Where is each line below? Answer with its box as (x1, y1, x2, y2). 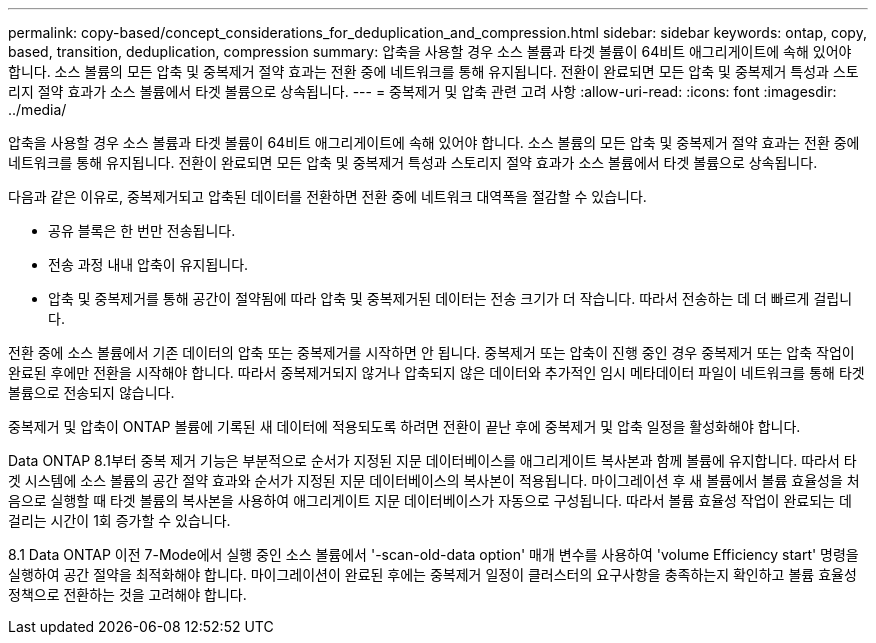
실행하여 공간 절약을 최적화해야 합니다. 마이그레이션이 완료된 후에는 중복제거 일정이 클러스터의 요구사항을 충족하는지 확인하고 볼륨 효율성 (8, 566, 857, 583)
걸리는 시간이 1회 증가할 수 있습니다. (8, 512, 231, 529)
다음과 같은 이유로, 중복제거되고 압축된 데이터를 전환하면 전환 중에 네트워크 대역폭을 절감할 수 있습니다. (8, 188, 647, 205)
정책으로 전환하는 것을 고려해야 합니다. (8, 586, 247, 603)
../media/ (8, 101, 67, 118)
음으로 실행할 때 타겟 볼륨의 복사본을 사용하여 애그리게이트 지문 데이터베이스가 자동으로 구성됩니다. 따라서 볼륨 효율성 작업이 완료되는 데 (8, 492, 852, 509)
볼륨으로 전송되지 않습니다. (8, 384, 175, 401)
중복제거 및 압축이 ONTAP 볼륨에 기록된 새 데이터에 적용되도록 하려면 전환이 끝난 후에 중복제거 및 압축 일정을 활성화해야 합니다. (8, 418, 801, 435)
